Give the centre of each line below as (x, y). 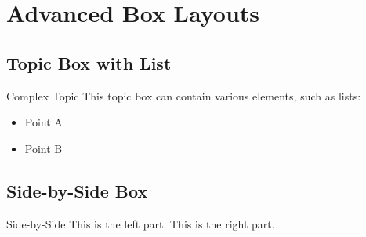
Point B (43, 148)
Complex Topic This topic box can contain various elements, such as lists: (184, 95)
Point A (43, 122)
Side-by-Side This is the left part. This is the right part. (141, 223)
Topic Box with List (89, 62)
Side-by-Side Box (77, 190)
